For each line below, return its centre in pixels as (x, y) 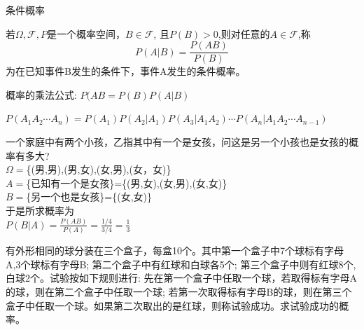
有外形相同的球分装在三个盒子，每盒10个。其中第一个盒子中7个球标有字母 (175, 250)
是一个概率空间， (86, 33)
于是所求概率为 (40, 210)
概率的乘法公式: (41, 94)
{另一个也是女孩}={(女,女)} (89, 197)
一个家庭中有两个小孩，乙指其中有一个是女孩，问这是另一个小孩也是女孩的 (177, 142)
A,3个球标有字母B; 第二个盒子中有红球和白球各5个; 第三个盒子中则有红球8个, (181, 264)
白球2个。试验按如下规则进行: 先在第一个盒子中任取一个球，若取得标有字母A (182, 278)
